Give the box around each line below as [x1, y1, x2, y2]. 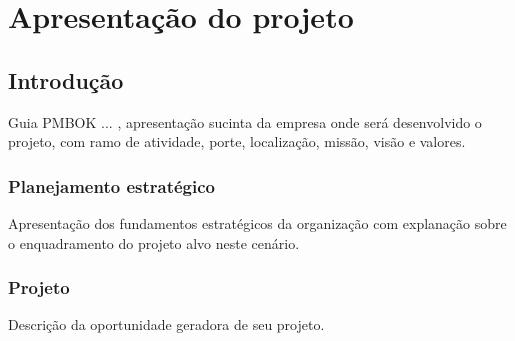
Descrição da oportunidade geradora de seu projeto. [8, 314, 325, 335]
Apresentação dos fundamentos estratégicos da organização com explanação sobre [8, 212, 507, 233]
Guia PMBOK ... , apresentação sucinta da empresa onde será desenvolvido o [8, 111, 482, 132]
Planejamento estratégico [8, 173, 215, 198]
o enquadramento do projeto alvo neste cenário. [8, 232, 300, 253]
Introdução [8, 64, 124, 95]
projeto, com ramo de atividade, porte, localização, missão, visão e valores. [8, 131, 466, 152]
